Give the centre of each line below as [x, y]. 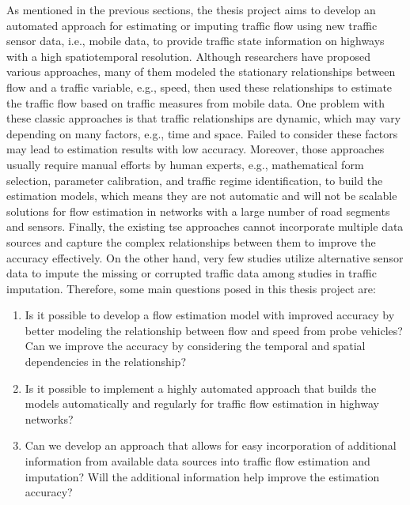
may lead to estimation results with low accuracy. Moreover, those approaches [196, 149]
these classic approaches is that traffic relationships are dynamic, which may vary [204, 118]
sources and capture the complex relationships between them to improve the [191, 241]
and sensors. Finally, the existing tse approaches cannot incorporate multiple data [205, 226]
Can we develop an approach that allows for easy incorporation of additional [211, 445]
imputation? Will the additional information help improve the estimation [202, 476]
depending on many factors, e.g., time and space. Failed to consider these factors [202, 133]
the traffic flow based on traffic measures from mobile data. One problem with [196, 102]
